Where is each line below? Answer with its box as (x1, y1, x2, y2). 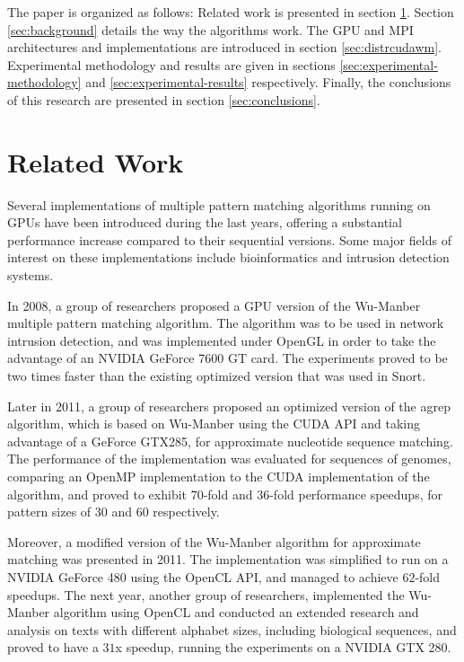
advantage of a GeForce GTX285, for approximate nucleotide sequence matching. (7, 431, 453, 450)
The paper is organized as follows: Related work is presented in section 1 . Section (7, 3, 454, 21)
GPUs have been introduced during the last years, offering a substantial (7, 213, 402, 232)
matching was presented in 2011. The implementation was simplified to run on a (7, 550, 449, 569)
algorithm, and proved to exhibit (7, 484, 188, 503)
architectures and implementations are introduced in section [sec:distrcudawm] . (7, 38, 442, 57)
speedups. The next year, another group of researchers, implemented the (7, 585, 405, 604)
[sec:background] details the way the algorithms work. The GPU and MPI (7, 20, 414, 39)
